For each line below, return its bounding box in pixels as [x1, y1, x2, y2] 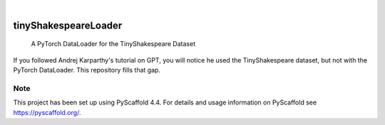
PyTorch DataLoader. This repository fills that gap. [13, 66, 160, 75]
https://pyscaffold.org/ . [13, 108, 81, 116]
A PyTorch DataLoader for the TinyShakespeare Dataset [31, 40, 196, 48]
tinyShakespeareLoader [13, 19, 123, 31]
